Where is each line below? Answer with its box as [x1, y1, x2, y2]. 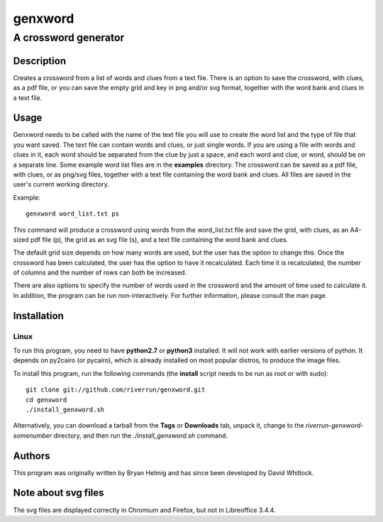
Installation [13, 309, 64, 322]
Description [13, 55, 67, 67]
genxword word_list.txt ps [26, 210, 120, 218]
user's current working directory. [13, 180, 110, 189]
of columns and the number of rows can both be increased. [13, 268, 187, 277]
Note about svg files [13, 487, 104, 499]
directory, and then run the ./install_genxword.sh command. [53, 431, 228, 440]
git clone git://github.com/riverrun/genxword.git [26, 386, 206, 394]
